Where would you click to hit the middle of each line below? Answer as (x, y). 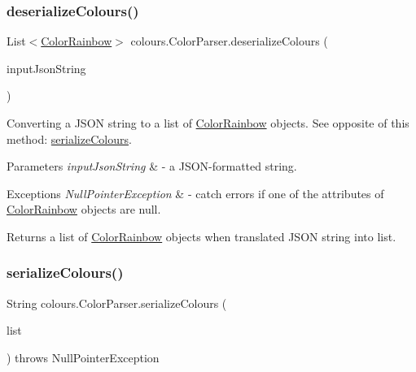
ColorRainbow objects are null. (84, 209)
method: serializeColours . (69, 138)
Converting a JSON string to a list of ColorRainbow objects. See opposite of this (208, 123)
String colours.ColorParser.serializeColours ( (117, 303)
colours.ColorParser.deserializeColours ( (229, 41)
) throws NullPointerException (83, 357)
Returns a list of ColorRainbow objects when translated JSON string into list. (201, 236)
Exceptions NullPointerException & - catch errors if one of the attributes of (195, 193)
